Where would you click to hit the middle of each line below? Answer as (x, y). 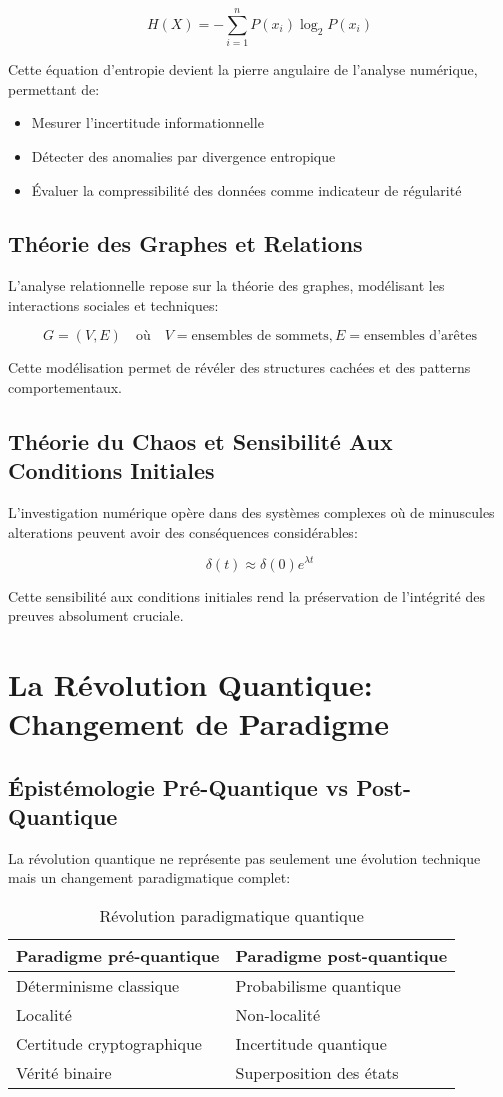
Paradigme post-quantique (341, 956)
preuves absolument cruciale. (96, 615)
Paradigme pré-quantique (118, 956)
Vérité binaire (64, 1073)
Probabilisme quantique (318, 986)
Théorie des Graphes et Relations (185, 243)
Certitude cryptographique (109, 1044)
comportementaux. (65, 387)
